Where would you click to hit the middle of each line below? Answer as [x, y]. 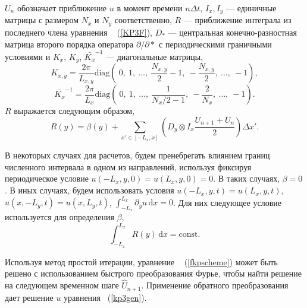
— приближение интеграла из [237, 20]
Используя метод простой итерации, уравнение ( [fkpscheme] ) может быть [141, 261]
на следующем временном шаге [62, 285]
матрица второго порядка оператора [69, 44]
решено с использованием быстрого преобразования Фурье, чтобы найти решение [153, 273]
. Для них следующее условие [227, 202]
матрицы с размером [42, 20]
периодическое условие [47, 178]
